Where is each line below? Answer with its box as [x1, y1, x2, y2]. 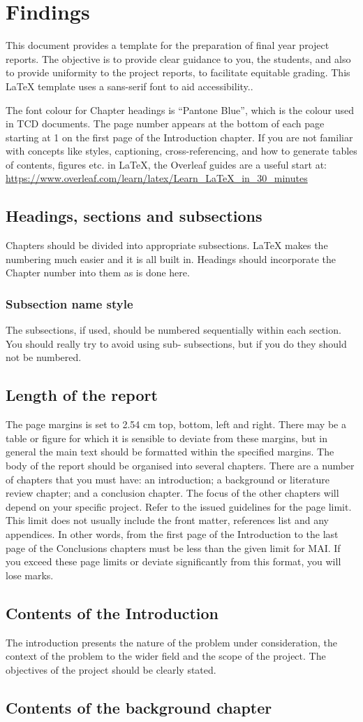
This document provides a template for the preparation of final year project [6, 38, 329, 52]
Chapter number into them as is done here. [6, 265, 190, 280]
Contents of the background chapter [6, 696, 272, 718]
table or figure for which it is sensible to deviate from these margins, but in [6, 430, 328, 445]
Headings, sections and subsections [6, 205, 262, 227]
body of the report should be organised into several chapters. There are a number [6, 458, 355, 473]
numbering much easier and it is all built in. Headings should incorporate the [6, 251, 336, 266]
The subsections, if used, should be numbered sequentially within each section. [6, 323, 341, 337]
